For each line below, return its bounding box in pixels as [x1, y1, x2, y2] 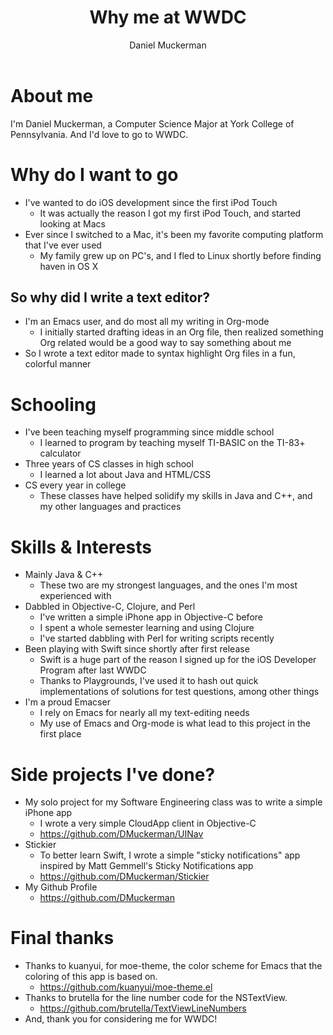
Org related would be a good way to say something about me [39, 337, 292, 349]
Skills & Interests [10, 536, 152, 558]
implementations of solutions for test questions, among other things [39, 686, 320, 698]
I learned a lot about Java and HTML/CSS [39, 469, 212, 481]
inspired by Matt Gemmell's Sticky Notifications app [39, 860, 254, 872]
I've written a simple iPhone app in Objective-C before [39, 611, 263, 623]
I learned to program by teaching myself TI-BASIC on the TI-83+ [39, 437, 306, 449]
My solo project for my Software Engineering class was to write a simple [24, 796, 323, 808]
